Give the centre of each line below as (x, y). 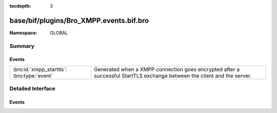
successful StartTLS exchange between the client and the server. (173, 76)
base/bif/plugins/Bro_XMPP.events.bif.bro (79, 20)
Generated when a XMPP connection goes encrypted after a (167, 69)
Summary (22, 46)
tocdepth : (20, 6)
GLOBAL (59, 33)
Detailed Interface (33, 88)
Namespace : (24, 33)
